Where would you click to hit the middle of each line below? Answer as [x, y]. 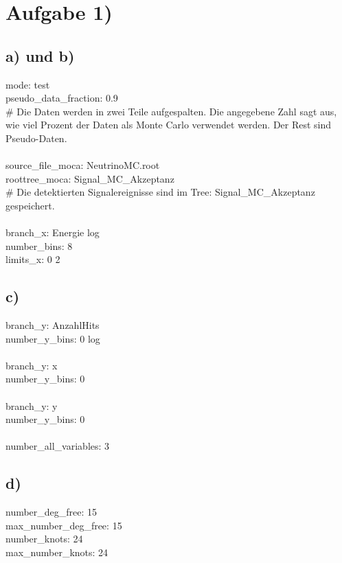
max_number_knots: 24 [57, 552]
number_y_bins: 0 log [53, 338]
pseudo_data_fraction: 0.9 [62, 98]
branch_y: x [32, 365]
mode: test [28, 84]
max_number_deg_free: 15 [64, 525]
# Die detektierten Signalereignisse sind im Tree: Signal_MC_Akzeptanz [160, 192]
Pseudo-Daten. [36, 138]
